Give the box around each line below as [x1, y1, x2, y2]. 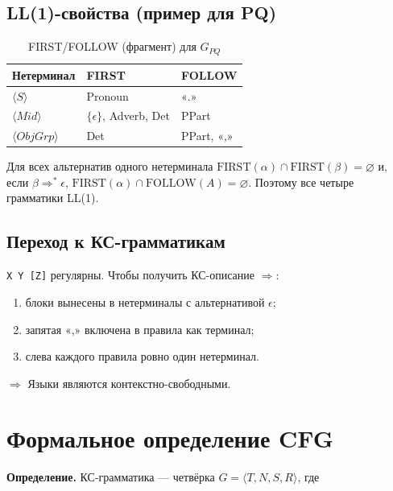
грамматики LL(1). [6, 189, 99, 206]
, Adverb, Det [102, 107, 170, 124]
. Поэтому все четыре [248, 173, 354, 190]
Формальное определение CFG [6, 422, 333, 455]
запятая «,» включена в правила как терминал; [25, 320, 254, 337]
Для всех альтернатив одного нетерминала [6, 158, 213, 175]
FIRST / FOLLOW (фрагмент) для [28, 38, 196, 55]
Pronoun [86, 87, 129, 104]
